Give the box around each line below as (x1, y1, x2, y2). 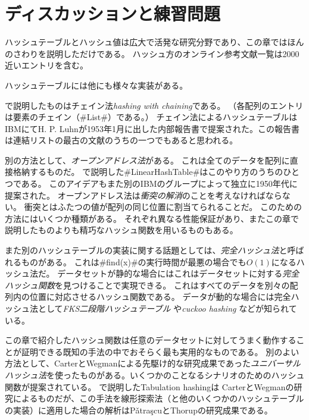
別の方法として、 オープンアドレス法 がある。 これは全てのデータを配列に (5, 153, 290, 166)
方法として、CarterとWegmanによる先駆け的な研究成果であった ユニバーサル (5, 357, 301, 369)
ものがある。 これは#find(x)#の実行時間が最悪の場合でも (21, 255, 246, 268)
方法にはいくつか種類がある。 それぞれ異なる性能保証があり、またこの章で (5, 212, 299, 224)
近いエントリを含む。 (5, 59, 88, 71)
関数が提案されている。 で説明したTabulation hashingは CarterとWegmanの (5, 380, 294, 393)
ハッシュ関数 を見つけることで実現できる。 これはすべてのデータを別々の (5, 278, 290, 291)
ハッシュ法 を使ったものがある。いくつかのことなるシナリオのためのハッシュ (5, 368, 305, 381)
